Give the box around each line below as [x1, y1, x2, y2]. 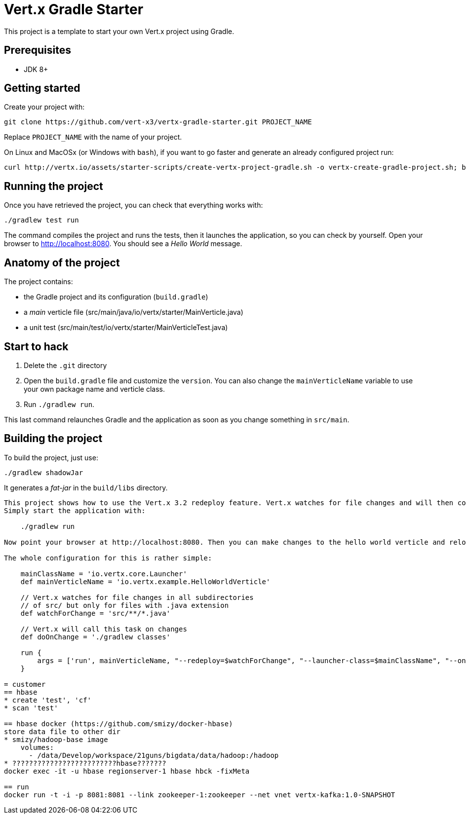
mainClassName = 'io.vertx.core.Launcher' [20, 569, 187, 578]
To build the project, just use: [4, 453, 98, 462]
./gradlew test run [4, 216, 79, 224]
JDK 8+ [24, 65, 48, 74]
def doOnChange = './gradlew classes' [20, 632, 171, 641]
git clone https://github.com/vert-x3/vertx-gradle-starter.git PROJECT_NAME [4, 118, 312, 126]
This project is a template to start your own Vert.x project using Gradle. [4, 27, 234, 36]
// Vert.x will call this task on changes [20, 625, 187, 633]
